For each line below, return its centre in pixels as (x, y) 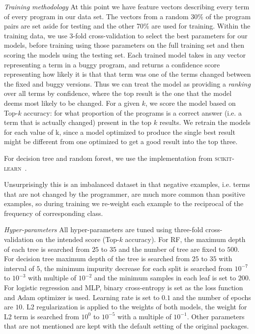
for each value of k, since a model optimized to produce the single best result (120, 132)
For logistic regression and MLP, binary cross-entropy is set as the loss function (124, 288)
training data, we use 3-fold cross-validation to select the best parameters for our (126, 35)
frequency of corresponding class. (54, 213)
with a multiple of (144, 316)
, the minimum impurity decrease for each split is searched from (136, 268)
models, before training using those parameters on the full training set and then (124, 45)
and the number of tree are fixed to (172, 249)
